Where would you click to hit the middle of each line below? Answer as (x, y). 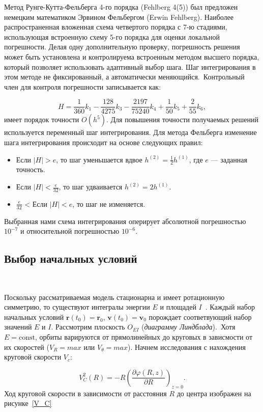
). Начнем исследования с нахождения (186, 347)
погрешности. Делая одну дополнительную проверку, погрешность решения (122, 47)
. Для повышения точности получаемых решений (182, 119)
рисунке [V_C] (28, 403)
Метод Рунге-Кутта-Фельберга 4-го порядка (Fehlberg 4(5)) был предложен (121, 7)
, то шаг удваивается (91, 187)
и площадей (178, 307)
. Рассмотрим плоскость (88, 327)
